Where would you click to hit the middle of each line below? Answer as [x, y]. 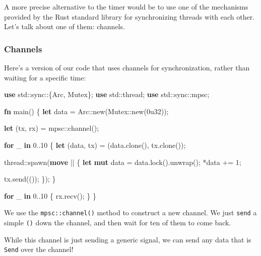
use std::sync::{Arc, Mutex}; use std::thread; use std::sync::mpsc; [107, 94]
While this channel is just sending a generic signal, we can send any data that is [128, 239]
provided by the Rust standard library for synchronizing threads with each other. [129, 16]
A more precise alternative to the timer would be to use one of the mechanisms [126, 7]
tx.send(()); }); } [30, 179]
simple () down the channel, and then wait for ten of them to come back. [118, 222]
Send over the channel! [39, 249]
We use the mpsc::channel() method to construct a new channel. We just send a [130, 212]
